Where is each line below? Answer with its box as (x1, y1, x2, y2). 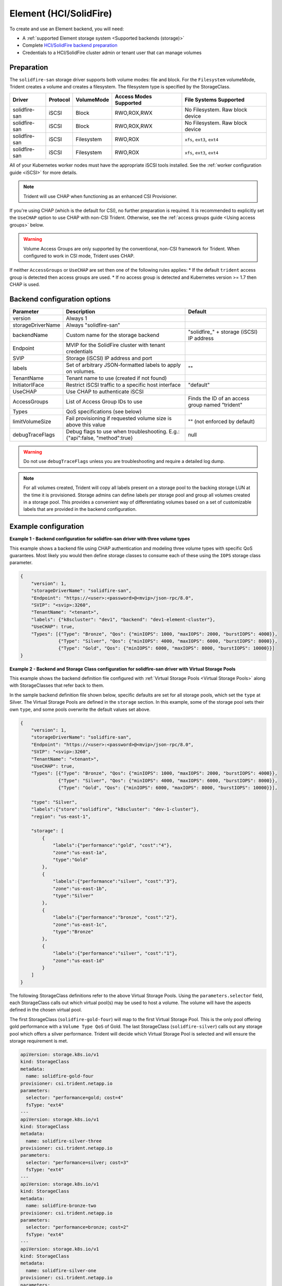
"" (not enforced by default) (187, 418, 255, 425)
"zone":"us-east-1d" (52, 957, 105, 963)
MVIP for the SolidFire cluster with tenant (66, 342, 165, 348)
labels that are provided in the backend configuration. (23, 506, 137, 512)
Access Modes (115, 93, 153, 100)
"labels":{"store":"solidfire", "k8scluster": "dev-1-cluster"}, (31, 807, 199, 812)
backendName (12, 332, 48, 338)
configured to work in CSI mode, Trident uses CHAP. (23, 253, 135, 259)
